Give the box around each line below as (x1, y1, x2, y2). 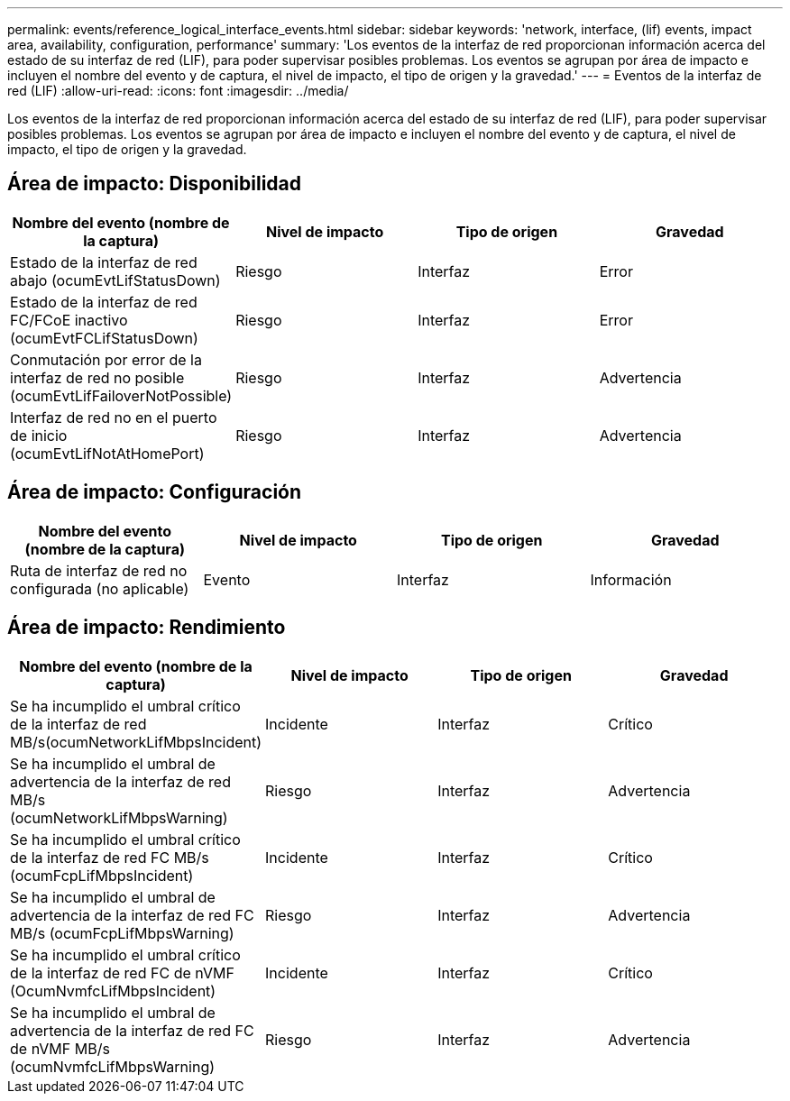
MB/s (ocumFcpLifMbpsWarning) (10, 923, 234, 942)
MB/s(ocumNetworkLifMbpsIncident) (10, 732, 262, 751)
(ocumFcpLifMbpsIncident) (10, 866, 194, 885)
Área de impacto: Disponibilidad (7, 172, 301, 196)
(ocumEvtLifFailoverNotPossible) (10, 386, 233, 405)
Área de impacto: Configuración (7, 481, 302, 504)
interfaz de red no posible (10, 368, 185, 387)
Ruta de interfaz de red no (10, 561, 188, 580)
